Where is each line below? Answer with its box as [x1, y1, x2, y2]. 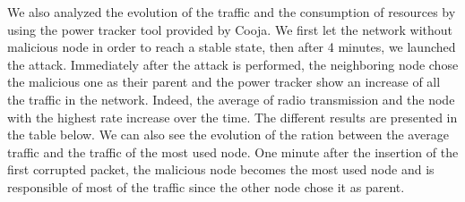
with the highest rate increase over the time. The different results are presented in [7, 107, 458, 126]
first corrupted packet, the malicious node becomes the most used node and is [7, 160, 435, 179]
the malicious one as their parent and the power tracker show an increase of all [7, 72, 441, 91]
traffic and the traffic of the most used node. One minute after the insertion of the [7, 142, 459, 161]
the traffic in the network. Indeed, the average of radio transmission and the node [7, 89, 455, 108]
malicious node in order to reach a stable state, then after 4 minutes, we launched [7, 38, 456, 56]
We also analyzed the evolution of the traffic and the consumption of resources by [7, 3, 456, 21]
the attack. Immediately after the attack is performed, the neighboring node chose [7, 55, 459, 73]
